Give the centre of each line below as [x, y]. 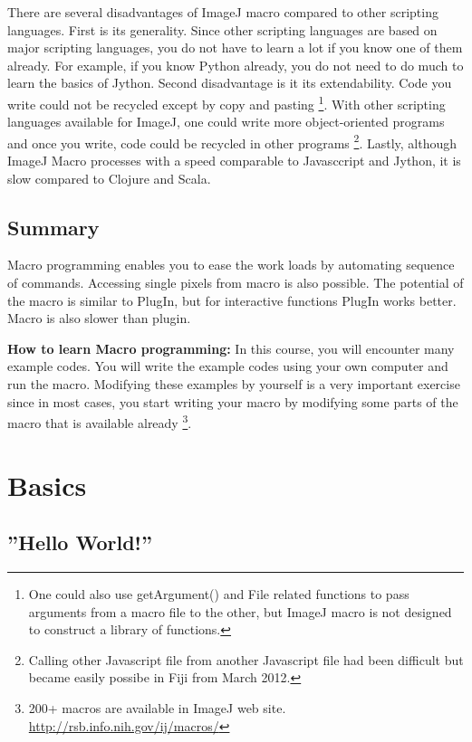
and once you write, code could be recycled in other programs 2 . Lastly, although [232, 141]
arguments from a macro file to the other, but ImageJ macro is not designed [240, 611]
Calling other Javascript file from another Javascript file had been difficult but [246, 659]
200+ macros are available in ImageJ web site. [157, 708]
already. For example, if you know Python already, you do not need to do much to [236, 65]
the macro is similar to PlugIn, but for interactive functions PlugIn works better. [232, 300]
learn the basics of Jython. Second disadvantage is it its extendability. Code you [230, 83]
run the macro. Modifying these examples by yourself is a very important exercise [234, 384]
